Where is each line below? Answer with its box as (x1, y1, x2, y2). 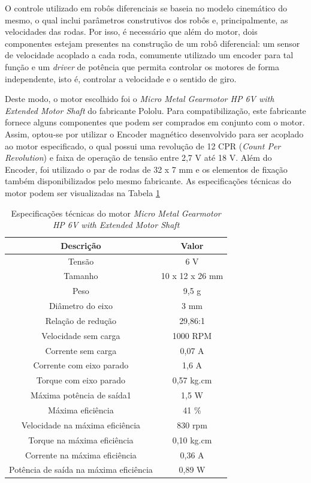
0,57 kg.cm (172, 374, 212, 386)
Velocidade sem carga (41, 329, 120, 341)
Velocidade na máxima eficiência (21, 418, 141, 431)
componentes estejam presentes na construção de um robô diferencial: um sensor (5, 37, 300, 49)
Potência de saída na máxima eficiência (9, 463, 153, 476)
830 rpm (177, 418, 207, 431)
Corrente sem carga (45, 344, 117, 356)
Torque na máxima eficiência (28, 433, 134, 446)
